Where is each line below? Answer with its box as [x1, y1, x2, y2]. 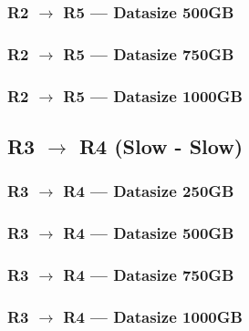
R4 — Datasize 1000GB [63, 305, 243, 327]
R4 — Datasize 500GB [63, 222, 234, 244]
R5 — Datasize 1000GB [63, 84, 243, 107]
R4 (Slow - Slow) [78, 131, 244, 160]
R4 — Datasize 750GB [63, 263, 234, 285]
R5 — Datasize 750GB [63, 42, 234, 65]
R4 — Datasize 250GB [63, 180, 234, 202]
